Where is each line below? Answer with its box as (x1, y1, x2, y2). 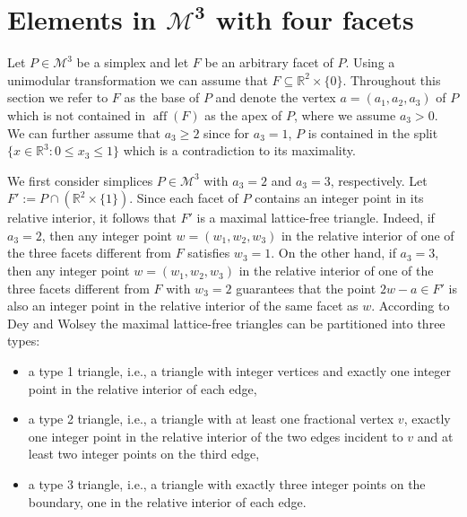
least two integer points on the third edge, (28, 444, 260, 463)
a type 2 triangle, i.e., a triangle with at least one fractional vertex (28, 409, 394, 428)
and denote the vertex (215, 88, 336, 107)
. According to (371, 296, 450, 315)
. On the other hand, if (271, 243, 396, 262)
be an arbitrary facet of (204, 53, 333, 72)
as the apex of (204, 105, 282, 124)
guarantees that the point (236, 278, 376, 297)
